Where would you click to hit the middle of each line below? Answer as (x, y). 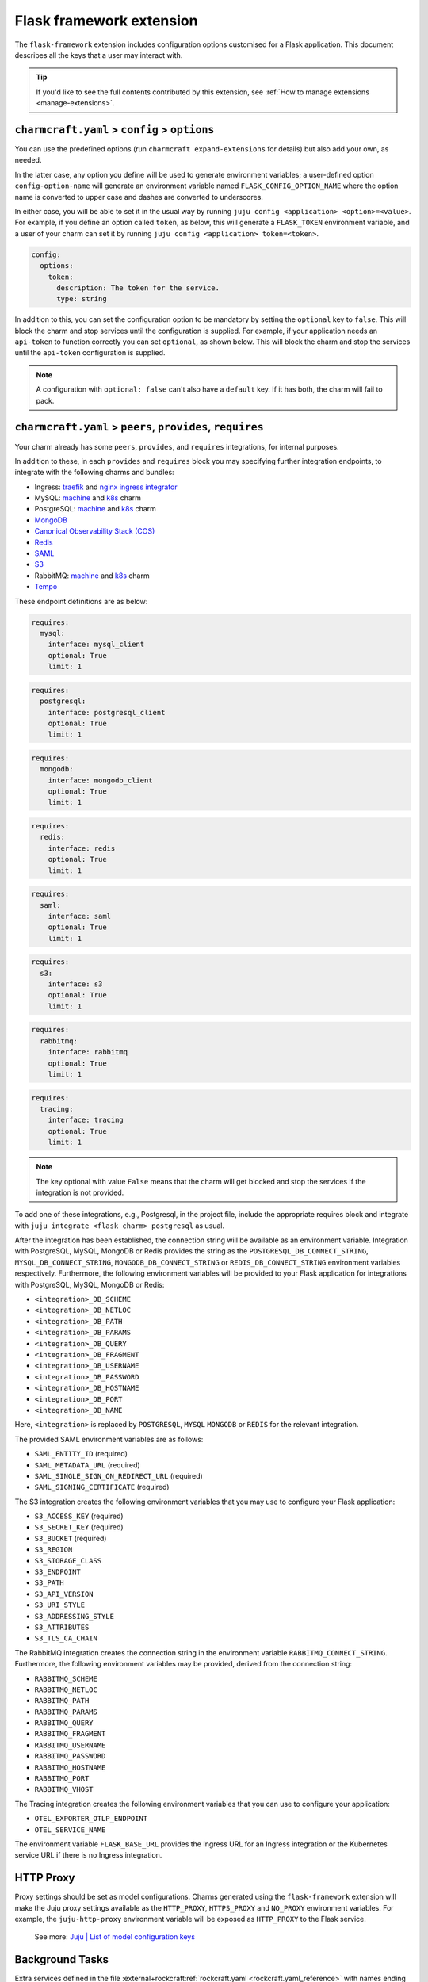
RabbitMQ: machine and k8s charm (92, 576)
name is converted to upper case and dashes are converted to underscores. (139, 197)
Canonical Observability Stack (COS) (95, 531)
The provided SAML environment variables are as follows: (109, 1439)
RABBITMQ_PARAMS (66, 1712)
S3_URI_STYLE (60, 1605)
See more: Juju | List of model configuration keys (115, 1937)
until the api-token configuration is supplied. (90, 353)
